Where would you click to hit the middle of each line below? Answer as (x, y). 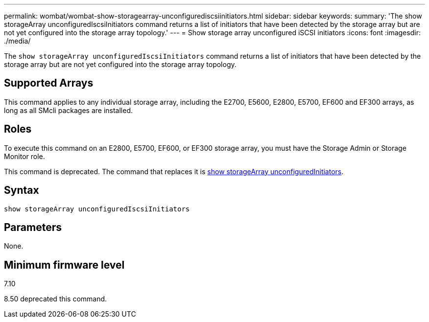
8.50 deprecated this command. (56, 299)
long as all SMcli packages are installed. (68, 110)
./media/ (17, 41)
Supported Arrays (49, 83)
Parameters (33, 227)
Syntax (22, 190)
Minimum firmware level (64, 265)
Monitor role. (24, 156)
